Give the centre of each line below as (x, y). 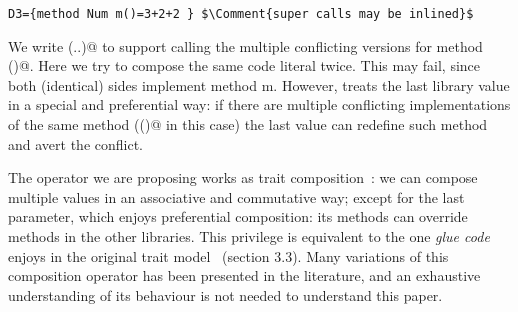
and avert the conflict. (75, 143)
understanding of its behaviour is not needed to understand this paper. (225, 294)
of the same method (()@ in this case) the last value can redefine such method (248, 124)
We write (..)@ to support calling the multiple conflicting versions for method (245, 45)
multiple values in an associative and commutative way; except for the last (236, 196)
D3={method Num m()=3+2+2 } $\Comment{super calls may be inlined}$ (241, 14)
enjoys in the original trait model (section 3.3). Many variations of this (228, 255)
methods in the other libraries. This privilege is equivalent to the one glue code (249, 236)
